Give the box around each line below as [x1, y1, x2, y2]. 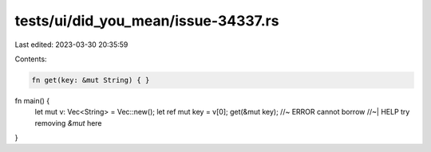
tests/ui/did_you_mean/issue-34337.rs [14, 12, 279, 29]
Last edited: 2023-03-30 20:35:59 [14, 40, 129, 49]
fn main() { [14, 95, 50, 105]
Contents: [14, 54, 47, 64]
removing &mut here [34, 118, 103, 127]
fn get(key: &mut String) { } [31, 76, 150, 84]
